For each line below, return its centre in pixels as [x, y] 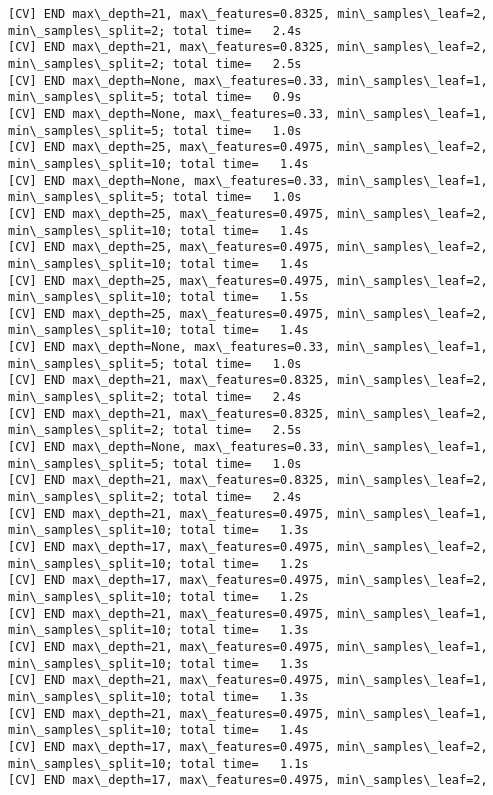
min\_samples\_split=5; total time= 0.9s [155, 97]
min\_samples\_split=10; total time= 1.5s [158, 297]
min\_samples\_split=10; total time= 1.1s [158, 763]
